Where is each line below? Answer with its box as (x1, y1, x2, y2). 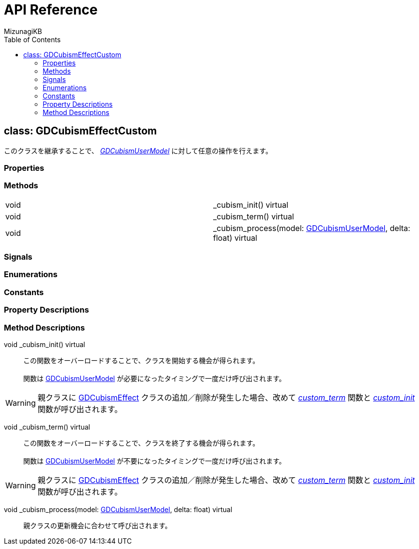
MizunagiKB (4, 27, 42, 35)
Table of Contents (4, 35, 61, 44)
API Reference (4, 1, 98, 18)
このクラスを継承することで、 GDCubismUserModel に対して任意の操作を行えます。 (4, 146, 272, 155)
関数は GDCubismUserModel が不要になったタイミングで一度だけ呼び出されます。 (23, 456, 286, 465)
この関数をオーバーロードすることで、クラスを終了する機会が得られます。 (23, 438, 260, 447)
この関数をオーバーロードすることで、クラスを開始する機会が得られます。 (23, 356, 260, 365)
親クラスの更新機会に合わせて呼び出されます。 (23, 521, 172, 530)
